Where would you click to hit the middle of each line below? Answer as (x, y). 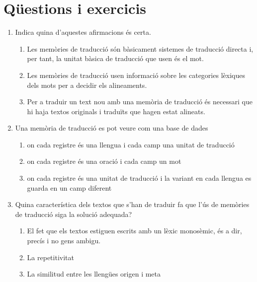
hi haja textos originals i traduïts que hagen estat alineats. (116, 111)
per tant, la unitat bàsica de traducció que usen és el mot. (115, 58)
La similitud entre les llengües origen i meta (94, 274)
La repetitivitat (50, 257)
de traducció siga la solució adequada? (74, 214)
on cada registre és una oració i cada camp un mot (104, 161)
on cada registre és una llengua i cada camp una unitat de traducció (131, 144)
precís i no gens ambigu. (64, 241)
